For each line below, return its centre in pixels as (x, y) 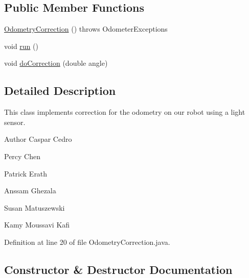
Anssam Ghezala (30, 191)
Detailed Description (60, 91)
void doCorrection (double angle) (56, 63)
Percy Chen (22, 156)
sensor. (15, 122)
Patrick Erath (26, 173)
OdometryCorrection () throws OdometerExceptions (86, 29)
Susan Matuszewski (35, 207)
